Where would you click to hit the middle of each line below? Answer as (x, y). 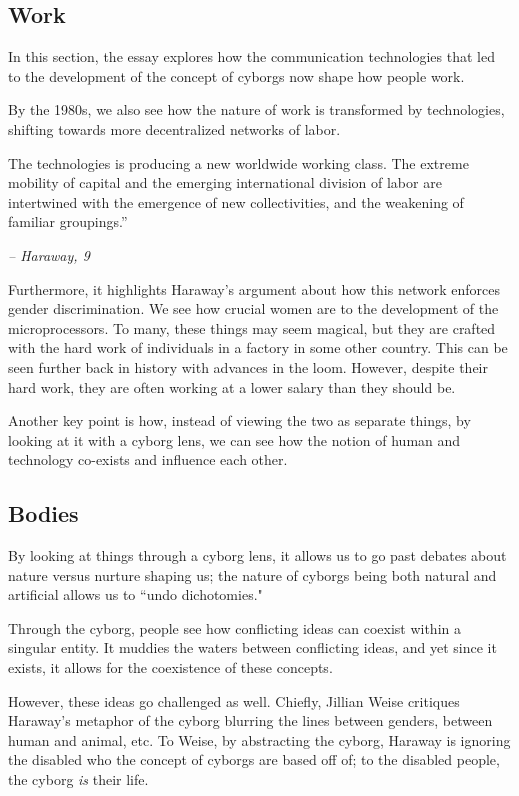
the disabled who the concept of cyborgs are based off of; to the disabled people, (254, 759)
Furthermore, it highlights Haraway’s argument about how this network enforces (254, 288)
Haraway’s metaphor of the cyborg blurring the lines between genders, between (250, 720)
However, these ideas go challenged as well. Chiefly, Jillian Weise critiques (234, 700)
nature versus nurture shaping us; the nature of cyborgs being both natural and (252, 574)
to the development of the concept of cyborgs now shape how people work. (236, 75)
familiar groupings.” (68, 221)
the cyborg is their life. (78, 779)
